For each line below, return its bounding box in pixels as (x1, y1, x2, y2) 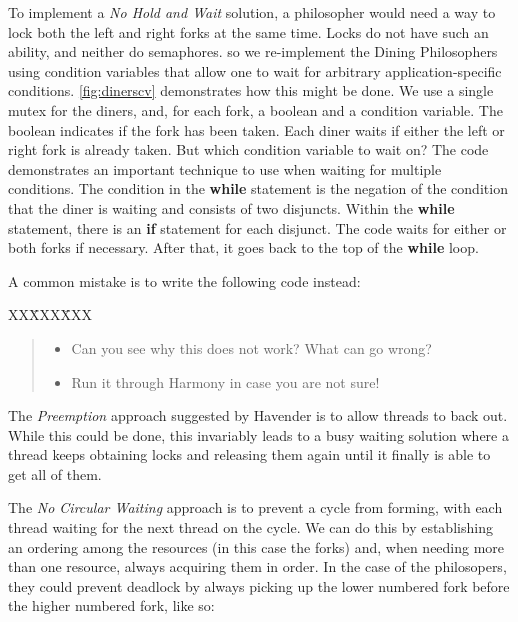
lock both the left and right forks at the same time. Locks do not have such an (8, 21, 489, 42)
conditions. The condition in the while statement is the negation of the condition (8, 178, 508, 199)
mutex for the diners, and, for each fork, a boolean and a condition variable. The (8, 99, 503, 120)
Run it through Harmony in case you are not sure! (71, 371, 380, 392)
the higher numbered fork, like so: (8, 595, 215, 616)
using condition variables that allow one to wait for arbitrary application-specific (8, 60, 502, 81)
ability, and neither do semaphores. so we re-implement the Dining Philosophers (8, 41, 498, 62)
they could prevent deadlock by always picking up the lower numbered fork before (8, 575, 510, 596)
